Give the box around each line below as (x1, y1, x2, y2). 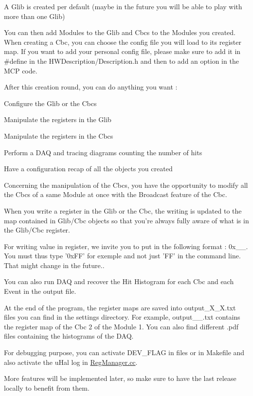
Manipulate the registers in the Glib (4, 114, 111, 125)
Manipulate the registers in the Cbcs (4, 130, 113, 141)
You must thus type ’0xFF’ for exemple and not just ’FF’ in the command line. (4, 251, 241, 261)
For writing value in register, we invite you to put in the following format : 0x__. (4, 241, 248, 251)
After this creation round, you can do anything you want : (4, 82, 178, 92)
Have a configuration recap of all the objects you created (4, 163, 173, 174)
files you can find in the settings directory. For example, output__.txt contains (4, 312, 240, 322)
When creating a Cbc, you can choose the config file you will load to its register (4, 36, 241, 47)
